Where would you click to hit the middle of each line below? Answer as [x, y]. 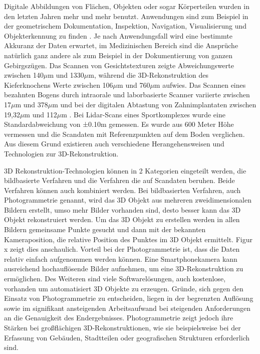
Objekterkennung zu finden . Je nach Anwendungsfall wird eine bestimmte [118, 35]
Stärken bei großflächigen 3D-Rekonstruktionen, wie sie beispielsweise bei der [122, 327]
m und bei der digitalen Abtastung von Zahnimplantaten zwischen [154, 104]
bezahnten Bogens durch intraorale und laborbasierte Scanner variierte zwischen [127, 95]
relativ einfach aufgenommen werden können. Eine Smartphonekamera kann [121, 258]
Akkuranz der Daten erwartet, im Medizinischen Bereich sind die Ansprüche [121, 45]
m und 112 [41, 114]
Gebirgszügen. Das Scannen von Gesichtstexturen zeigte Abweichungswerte [119, 65]
